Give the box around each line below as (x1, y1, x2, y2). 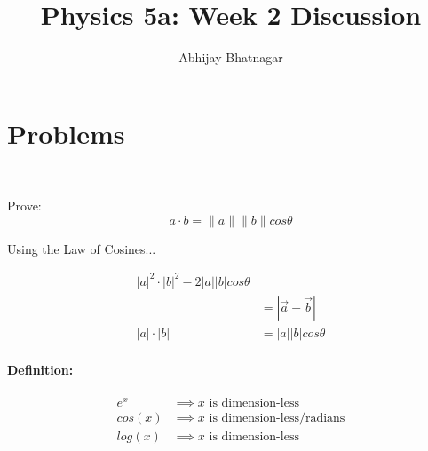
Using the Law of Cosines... (7, 239, 156, 257)
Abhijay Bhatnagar (178, 48, 283, 67)
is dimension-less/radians (209, 411, 345, 424)
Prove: (7, 196, 42, 215)
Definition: (7, 360, 74, 378)
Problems (7, 115, 125, 151)
